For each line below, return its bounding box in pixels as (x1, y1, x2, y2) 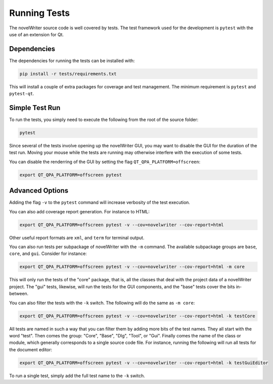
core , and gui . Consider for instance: (9, 251, 87, 256)
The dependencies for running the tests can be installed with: (9, 58, 135, 64)
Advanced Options (9, 187, 68, 195)
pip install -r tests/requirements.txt (19, 71, 117, 76)
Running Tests (9, 7, 70, 18)
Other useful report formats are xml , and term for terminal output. (9, 235, 145, 241)
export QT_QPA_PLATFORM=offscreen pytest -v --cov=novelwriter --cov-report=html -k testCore (19, 313, 256, 319)
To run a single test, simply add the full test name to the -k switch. (9, 373, 145, 379)
